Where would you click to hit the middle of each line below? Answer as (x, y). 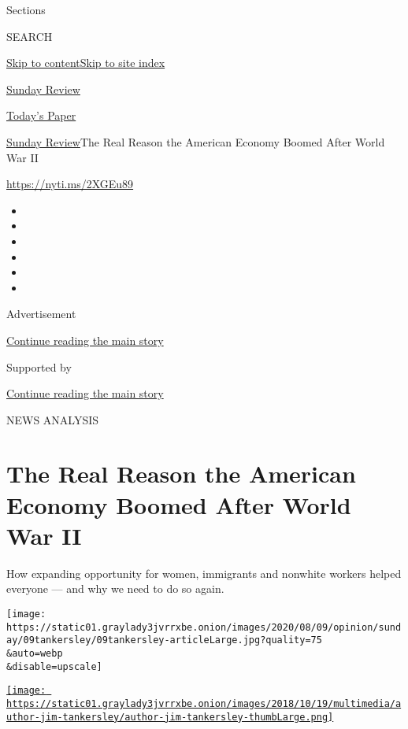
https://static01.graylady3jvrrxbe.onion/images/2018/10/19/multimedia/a (204, 703)
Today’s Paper (41, 115)
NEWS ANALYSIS (53, 419)
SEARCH (30, 36)
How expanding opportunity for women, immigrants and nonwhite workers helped (204, 573)
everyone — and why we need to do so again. (115, 588)
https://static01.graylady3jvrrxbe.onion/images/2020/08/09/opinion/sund (204, 627)
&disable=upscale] (54, 666)
